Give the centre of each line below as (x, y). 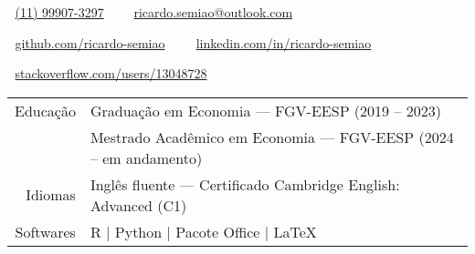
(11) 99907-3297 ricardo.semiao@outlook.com (154, 12)
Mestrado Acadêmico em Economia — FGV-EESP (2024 (272, 137)
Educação (45, 110)
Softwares (45, 231)
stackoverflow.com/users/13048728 (111, 73)
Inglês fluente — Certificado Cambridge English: (245, 184)
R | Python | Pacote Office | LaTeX (203, 231)
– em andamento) (146, 157)
